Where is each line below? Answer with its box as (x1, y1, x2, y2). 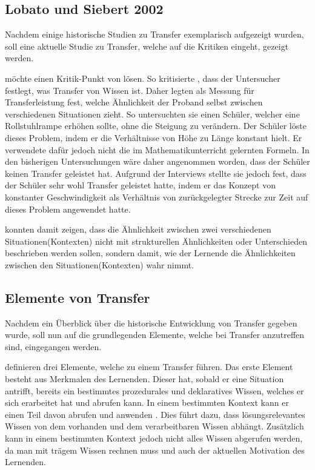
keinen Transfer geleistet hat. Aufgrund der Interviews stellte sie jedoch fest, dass (5, 167, 307, 179)
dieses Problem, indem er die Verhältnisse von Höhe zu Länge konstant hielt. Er (5, 131, 302, 144)
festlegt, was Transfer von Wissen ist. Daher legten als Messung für (5, 84, 254, 96)
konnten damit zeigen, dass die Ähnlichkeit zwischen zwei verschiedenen (5, 223, 271, 236)
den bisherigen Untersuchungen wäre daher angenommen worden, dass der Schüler (5, 155, 310, 168)
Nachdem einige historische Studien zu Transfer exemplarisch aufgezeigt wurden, (5, 28, 304, 41)
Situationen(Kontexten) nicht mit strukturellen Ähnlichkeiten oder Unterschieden (5, 234, 307, 247)
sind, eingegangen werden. (5, 340, 102, 352)
